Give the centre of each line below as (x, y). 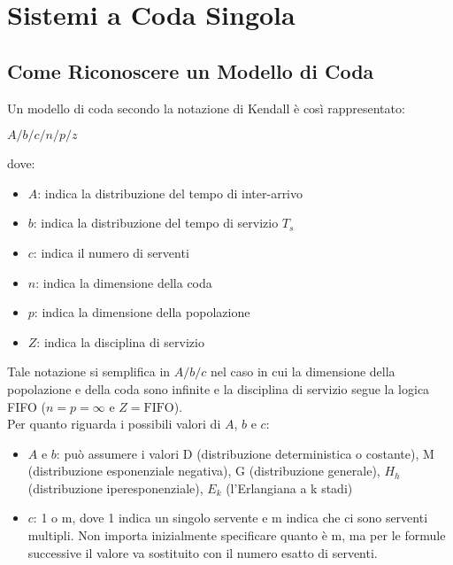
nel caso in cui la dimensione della (303, 372)
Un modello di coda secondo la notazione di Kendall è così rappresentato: (206, 108)
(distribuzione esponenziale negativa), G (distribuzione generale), (204, 471)
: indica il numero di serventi (111, 252)
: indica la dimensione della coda (124, 282)
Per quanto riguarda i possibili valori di (114, 424)
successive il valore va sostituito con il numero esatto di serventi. (203, 552)
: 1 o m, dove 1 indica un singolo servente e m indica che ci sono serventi (230, 518)
